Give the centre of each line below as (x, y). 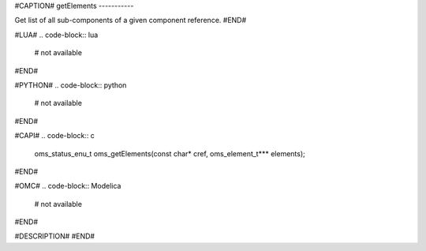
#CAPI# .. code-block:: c (54, 136)
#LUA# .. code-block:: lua (56, 35)
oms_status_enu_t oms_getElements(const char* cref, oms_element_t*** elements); (170, 153)
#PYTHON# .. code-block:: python (71, 85)
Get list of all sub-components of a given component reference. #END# (131, 21)
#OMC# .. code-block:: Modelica (68, 186)
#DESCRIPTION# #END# (54, 236)
